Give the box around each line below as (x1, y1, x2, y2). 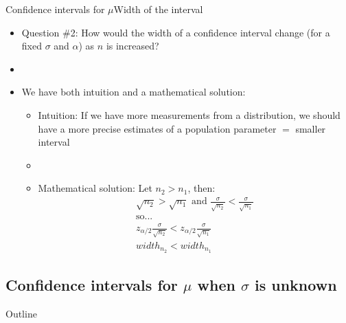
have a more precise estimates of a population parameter (38, 121, 277, 135)
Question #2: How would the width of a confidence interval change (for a (21, 25, 330, 39)
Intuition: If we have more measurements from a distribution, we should (38, 107, 341, 122)
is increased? (106, 38, 159, 53)
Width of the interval (113, 2, 203, 16)
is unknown (254, 274, 337, 296)
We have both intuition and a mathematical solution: (21, 85, 246, 99)
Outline (5, 307, 37, 321)
